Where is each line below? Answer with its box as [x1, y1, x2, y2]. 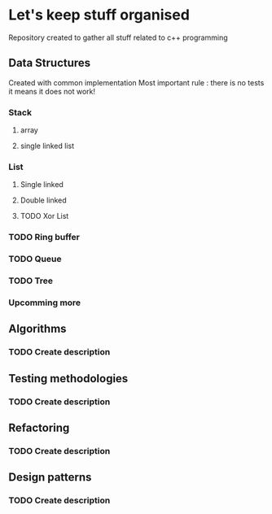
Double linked [20, 195, 67, 205]
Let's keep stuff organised [8, 6, 190, 24]
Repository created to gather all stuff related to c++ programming [8, 33, 228, 42]
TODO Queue [8, 254, 62, 265]
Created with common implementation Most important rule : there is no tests [8, 77, 265, 87]
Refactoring [8, 421, 70, 435]
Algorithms [8, 322, 67, 336]
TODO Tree [8, 275, 54, 286]
